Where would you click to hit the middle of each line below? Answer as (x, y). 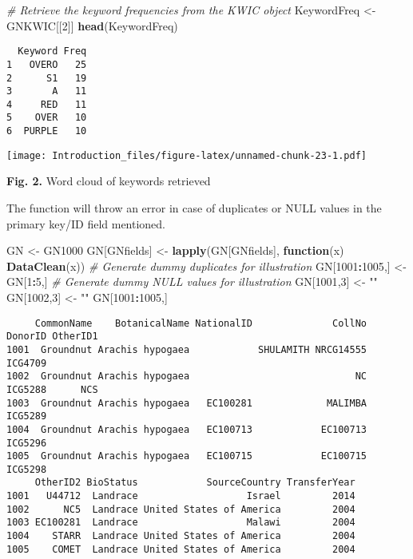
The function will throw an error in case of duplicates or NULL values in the (194, 208)
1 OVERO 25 (47, 64)
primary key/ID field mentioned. (86, 223)
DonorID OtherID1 (52, 337)
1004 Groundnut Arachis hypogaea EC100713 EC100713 (187, 429)
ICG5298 (27, 469)
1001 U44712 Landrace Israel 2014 (181, 496)
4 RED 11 (47, 104)
